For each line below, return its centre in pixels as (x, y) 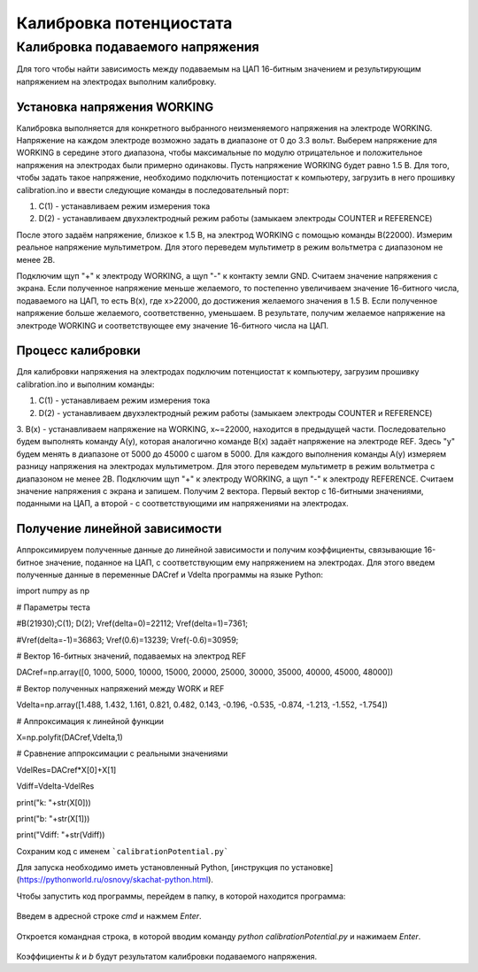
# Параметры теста (53, 607)
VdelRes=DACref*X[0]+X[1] (66, 769)
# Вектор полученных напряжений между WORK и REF (120, 688)
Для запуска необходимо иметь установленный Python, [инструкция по (153, 868)
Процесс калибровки (78, 351)
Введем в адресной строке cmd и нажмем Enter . (109, 916)
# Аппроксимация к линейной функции (90, 721)
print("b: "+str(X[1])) (53, 818)
